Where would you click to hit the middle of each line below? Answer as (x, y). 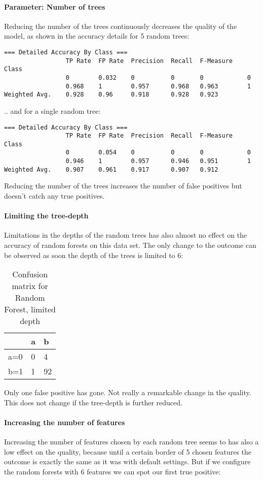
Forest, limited (30, 309)
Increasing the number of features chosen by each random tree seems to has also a (131, 442)
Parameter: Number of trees (55, 6)
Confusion (30, 274)
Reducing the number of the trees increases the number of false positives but (123, 186)
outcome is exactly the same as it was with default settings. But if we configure (127, 461)
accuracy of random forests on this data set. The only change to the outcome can (130, 245)
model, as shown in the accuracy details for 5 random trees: (97, 36)
